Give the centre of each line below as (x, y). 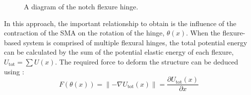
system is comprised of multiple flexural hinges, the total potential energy (135, 42)
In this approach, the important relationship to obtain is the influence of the (120, 23)
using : (14, 71)
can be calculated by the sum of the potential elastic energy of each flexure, (119, 52)
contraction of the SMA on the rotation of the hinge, (84, 33)
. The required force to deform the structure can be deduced (147, 61)
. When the (203, 33)
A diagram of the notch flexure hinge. (81, 6)
